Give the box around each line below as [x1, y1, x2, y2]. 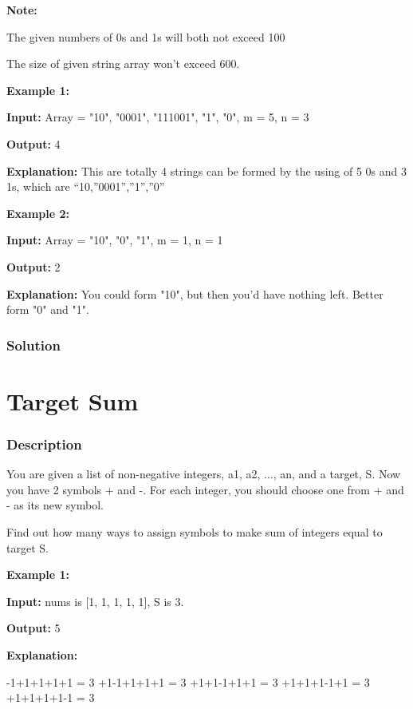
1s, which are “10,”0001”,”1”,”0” [6, 178, 165, 195]
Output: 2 [6, 258, 61, 275]
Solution [6, 335, 61, 354]
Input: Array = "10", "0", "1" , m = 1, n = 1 [6, 232, 223, 248]
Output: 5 [6, 620, 61, 636]
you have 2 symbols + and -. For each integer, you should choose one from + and [6, 481, 404, 497]
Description [6, 434, 82, 454]
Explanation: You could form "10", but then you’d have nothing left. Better [6, 285, 383, 302]
